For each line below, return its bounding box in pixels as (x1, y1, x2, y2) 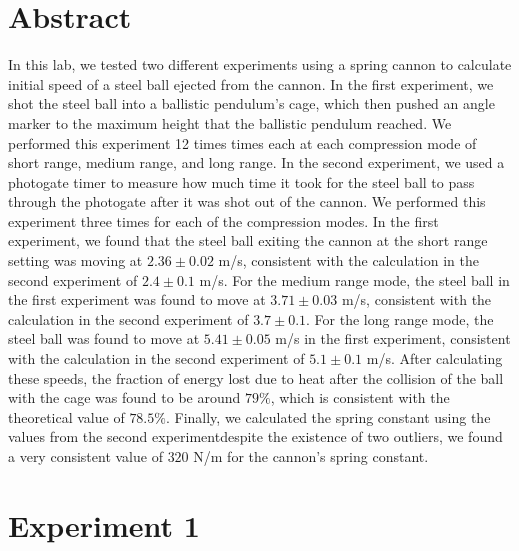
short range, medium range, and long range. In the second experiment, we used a (8, 152, 505, 173)
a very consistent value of (8, 446, 163, 466)
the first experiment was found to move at (8, 289, 266, 310)
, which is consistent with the (270, 387, 450, 408)
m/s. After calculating (366, 348, 503, 369)
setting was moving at (8, 250, 143, 271)
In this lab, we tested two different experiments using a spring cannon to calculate (8, 54, 512, 75)
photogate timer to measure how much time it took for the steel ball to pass (8, 171, 475, 192)
